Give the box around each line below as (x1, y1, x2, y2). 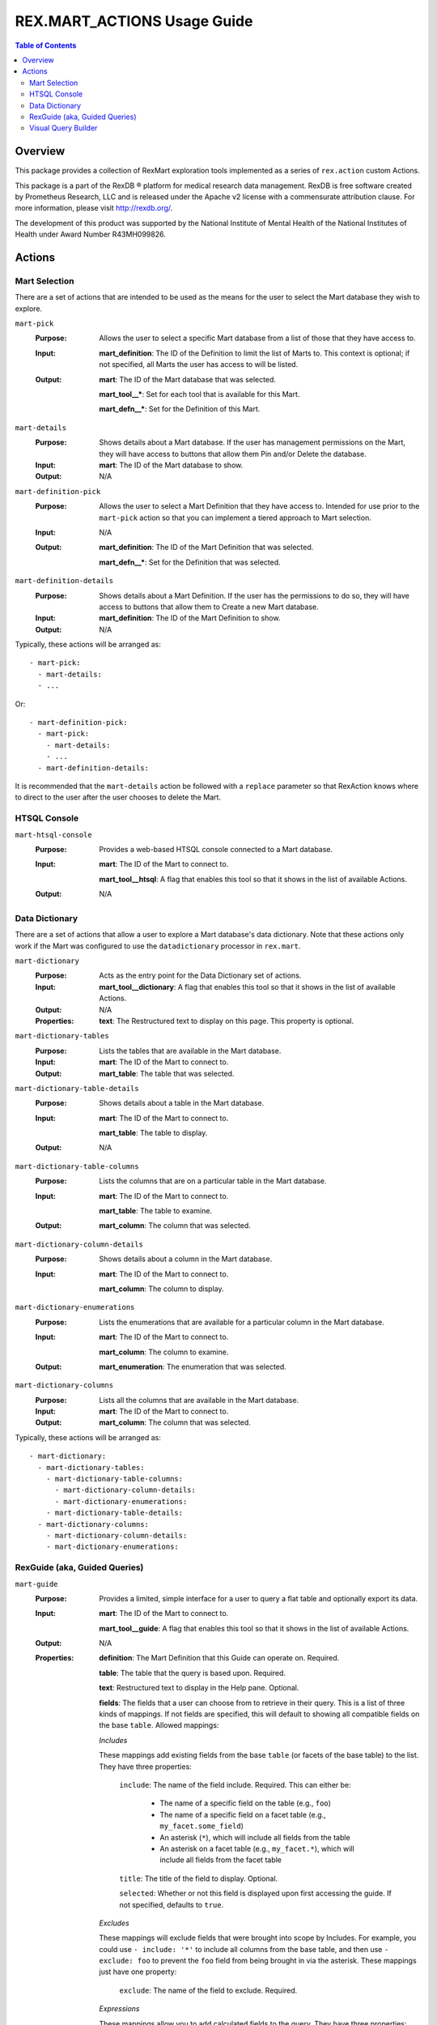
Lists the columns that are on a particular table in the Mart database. (99, 1176, 327, 1186)
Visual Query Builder (29, 123, 98, 133)
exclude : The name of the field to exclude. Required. (119, 1985, 298, 1995)
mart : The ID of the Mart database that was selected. (99, 374, 277, 384)
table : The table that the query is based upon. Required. (99, 1668, 286, 1678)
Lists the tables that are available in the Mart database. (99, 1046, 282, 1055)
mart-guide (15, 1579, 58, 1588)
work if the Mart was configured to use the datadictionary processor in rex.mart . (15, 940, 301, 951)
